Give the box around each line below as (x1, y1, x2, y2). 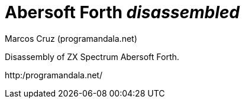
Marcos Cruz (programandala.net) (5, 33, 137, 44)
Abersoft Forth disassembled (5, 2, 240, 22)
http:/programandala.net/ (5, 69, 102, 80)
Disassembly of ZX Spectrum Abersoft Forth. (5, 51, 179, 62)
